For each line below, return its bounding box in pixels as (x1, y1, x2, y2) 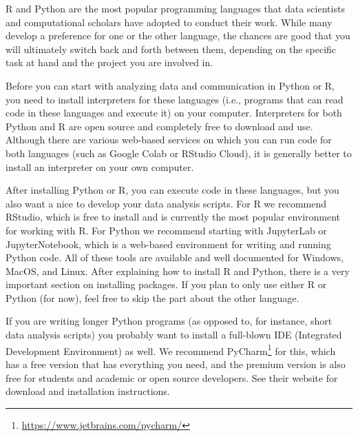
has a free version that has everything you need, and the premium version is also (6, 356, 346, 371)
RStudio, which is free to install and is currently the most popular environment (6, 210, 341, 224)
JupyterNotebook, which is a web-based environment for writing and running (6, 236, 331, 251)
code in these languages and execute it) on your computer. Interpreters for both (6, 105, 342, 120)
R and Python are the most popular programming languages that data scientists (6, 1, 345, 15)
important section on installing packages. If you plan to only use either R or (6, 277, 327, 292)
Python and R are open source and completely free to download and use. (6, 119, 313, 133)
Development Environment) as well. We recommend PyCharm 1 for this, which (6, 341, 336, 358)
